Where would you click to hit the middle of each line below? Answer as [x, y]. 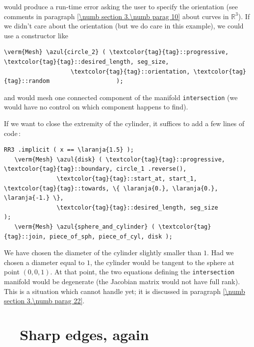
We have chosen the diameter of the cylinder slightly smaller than [103, 253]
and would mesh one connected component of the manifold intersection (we [121, 97]
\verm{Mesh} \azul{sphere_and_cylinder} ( [85, 227]
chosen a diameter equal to [44, 262]
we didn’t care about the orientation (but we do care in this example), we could [124, 26]
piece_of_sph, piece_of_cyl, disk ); [111, 236]
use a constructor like [36, 35]
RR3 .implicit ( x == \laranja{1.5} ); [69, 150]
